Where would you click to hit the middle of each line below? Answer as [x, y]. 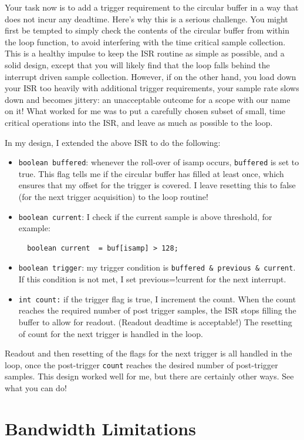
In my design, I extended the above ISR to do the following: [113, 142]
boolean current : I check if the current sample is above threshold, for [145, 216]
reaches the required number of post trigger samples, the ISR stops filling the [157, 310]
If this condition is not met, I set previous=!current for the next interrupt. [152, 279]
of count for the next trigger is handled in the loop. [111, 333]
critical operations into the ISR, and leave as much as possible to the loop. [139, 122]
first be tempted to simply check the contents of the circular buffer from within [147, 30]
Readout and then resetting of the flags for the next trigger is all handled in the [148, 353]
